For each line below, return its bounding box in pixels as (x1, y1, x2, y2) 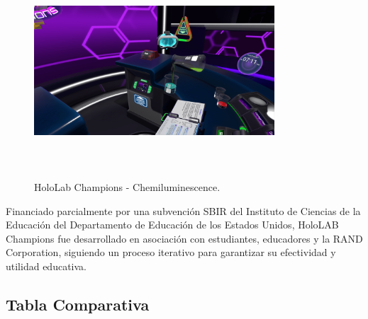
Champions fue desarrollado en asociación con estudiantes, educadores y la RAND (6, 231, 363, 245)
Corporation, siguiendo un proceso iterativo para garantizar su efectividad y (6, 245, 336, 260)
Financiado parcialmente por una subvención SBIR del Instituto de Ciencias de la (6, 203, 361, 218)
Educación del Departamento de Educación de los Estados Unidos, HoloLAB (6, 217, 339, 232)
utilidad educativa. (6, 258, 87, 273)
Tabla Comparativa (6, 293, 150, 315)
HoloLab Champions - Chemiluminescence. (34, 179, 221, 194)
